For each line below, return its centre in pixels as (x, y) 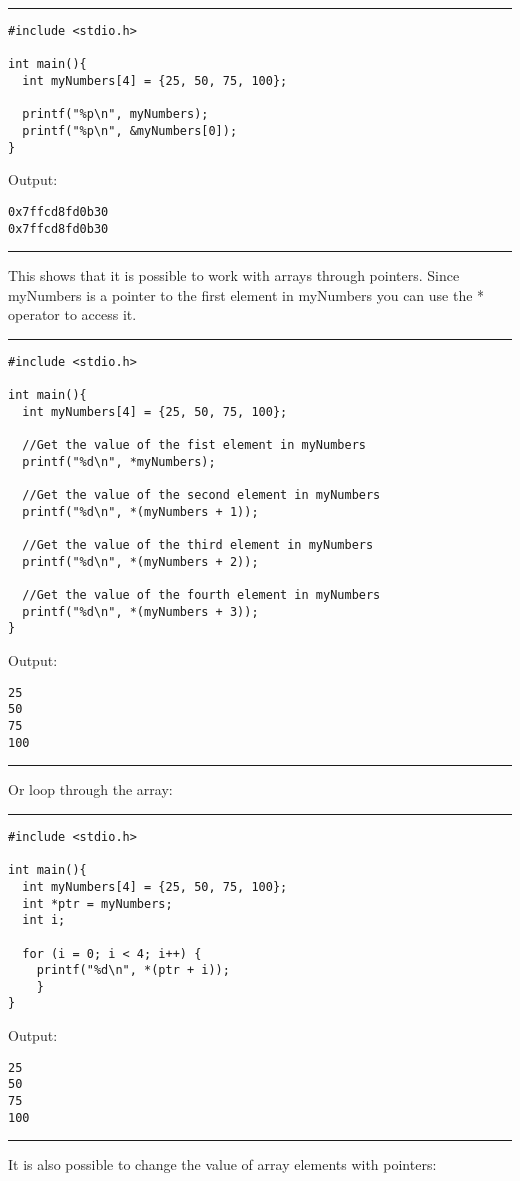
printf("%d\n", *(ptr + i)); (133, 970)
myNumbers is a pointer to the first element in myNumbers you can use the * (246, 294)
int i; (44, 920)
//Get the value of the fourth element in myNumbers (201, 595)
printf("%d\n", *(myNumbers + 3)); (140, 611)
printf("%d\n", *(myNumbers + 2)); (140, 561)
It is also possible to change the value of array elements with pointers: (222, 1164)
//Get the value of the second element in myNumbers (201, 495)
